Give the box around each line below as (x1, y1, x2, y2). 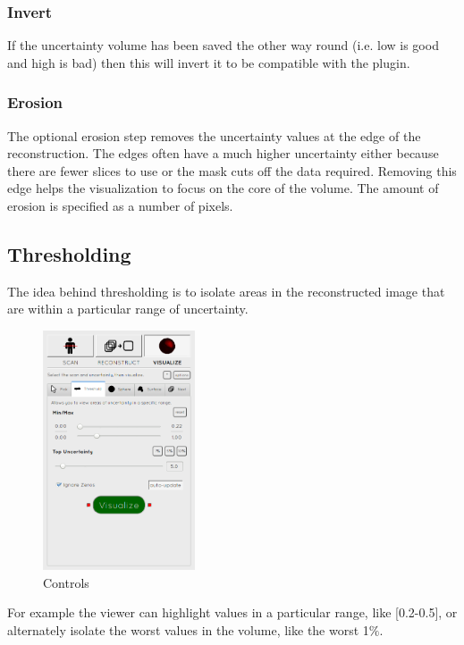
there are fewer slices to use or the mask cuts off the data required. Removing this (7, 161, 457, 180)
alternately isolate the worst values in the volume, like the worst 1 (7, 620, 369, 639)
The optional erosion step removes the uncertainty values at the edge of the (7, 126, 421, 145)
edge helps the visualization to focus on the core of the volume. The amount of (7, 179, 439, 197)
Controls (43, 573, 89, 591)
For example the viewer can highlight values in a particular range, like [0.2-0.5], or (7, 603, 458, 622)
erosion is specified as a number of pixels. (7, 197, 233, 214)
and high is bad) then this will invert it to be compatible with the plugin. (7, 53, 410, 71)
